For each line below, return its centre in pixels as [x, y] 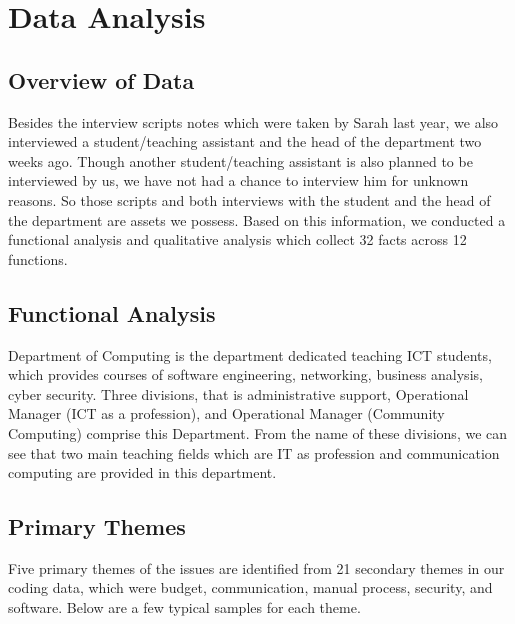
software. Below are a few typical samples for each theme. [184, 607]
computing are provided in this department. [142, 472]
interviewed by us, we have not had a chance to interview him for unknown [238, 180]
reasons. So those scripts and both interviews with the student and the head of [249, 199]
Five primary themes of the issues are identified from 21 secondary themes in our [256, 567]
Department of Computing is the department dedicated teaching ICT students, [250, 354]
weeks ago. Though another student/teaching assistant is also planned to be [240, 160]
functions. [38, 258]
